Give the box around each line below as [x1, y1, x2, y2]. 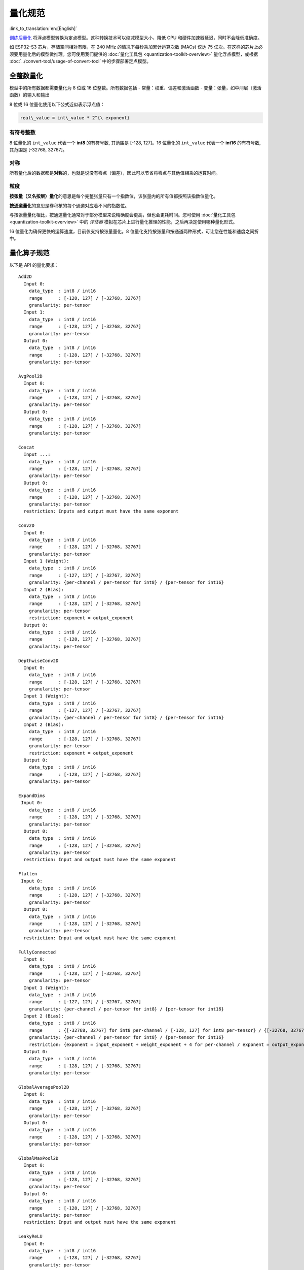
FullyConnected [18, 949, 56, 955]
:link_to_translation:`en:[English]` [9, 25, 78, 31]
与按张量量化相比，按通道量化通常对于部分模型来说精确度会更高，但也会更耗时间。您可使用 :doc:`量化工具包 [9, 211, 236, 218]
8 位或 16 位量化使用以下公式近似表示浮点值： [9, 101, 105, 107]
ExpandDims [18, 792, 46, 799]
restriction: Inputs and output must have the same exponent [23, 509, 179, 514]
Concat [18, 444, 35, 450]
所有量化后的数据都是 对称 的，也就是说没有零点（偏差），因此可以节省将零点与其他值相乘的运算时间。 [9, 170, 220, 176]
